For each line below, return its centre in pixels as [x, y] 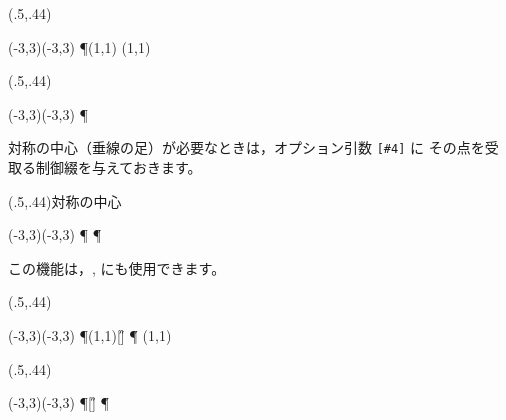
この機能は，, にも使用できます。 [117, 267]
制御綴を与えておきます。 [118, 167]
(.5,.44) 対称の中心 [65, 200]
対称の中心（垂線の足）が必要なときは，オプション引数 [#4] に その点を [246, 147]
